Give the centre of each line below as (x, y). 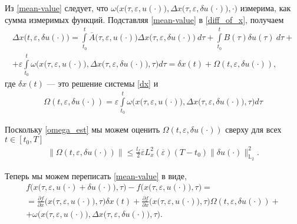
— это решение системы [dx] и (103, 83)
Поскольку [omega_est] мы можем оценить (82, 129)
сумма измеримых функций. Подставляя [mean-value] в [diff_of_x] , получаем (144, 19)
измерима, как (265, 8)
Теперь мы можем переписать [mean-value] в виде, (96, 175)
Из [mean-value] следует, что (57, 8)
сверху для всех (253, 129)
